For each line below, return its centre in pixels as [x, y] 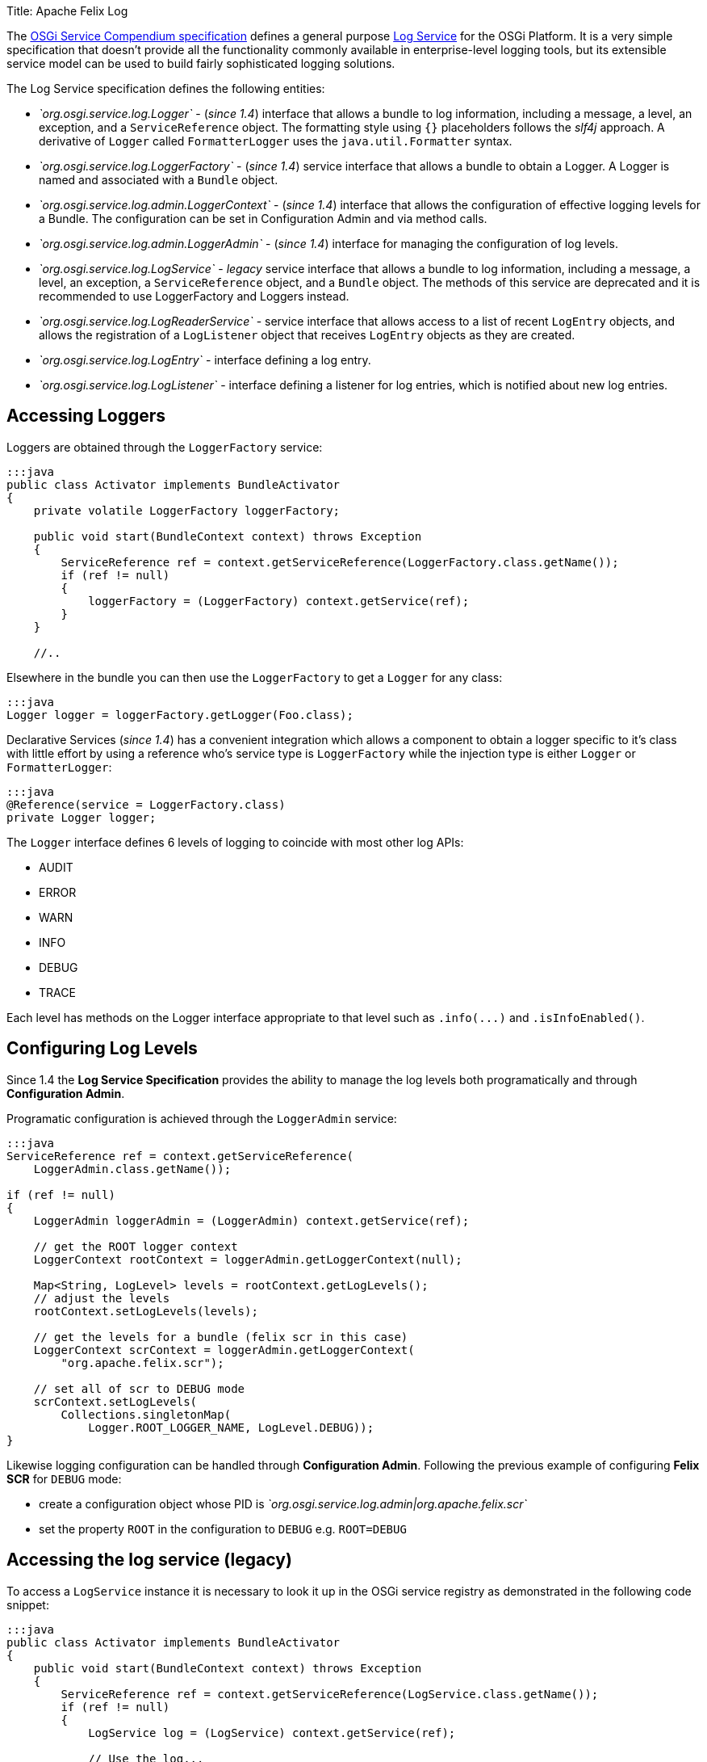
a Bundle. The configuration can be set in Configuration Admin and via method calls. [263, 219]
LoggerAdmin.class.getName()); [132, 1169]
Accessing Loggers [86, 416]
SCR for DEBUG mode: [64, 1478]
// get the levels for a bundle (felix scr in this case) [221, 1337]
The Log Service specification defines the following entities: [166, 88]
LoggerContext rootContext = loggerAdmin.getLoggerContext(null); [248, 1259]
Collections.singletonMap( [146, 1414]
